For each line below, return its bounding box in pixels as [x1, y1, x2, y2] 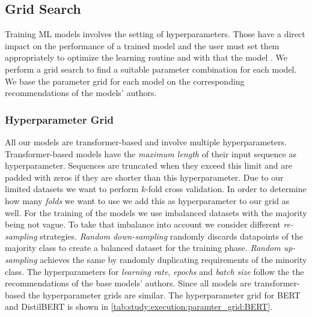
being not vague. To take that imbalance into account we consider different [5, 218, 281, 231]
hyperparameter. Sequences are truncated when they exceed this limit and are [5, 159, 292, 172]
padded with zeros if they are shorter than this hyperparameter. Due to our [5, 171, 284, 183]
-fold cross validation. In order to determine [145, 183, 307, 195]
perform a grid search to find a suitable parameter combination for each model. [5, 62, 297, 75]
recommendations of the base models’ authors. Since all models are [5, 277, 251, 289]
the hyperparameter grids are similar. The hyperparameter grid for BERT [28, 288, 301, 301]
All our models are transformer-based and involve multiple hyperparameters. [5, 135, 287, 148]
